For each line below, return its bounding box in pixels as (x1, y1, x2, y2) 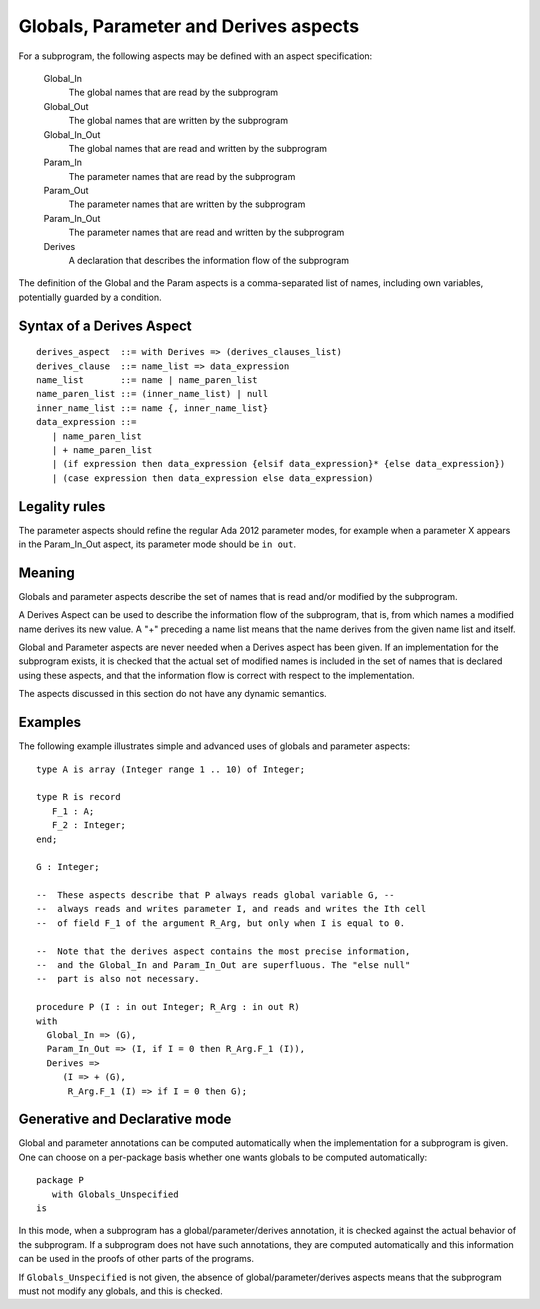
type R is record (36, 791, 121, 803)
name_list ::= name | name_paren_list (36, 374, 259, 385)
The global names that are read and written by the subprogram (68, 142, 328, 154)
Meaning (18, 564, 75, 581)
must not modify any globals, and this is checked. (18, 1285, 224, 1297)
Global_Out (43, 100, 89, 112)
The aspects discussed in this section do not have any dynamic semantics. (18, 688, 327, 700)
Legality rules (18, 498, 106, 515)
